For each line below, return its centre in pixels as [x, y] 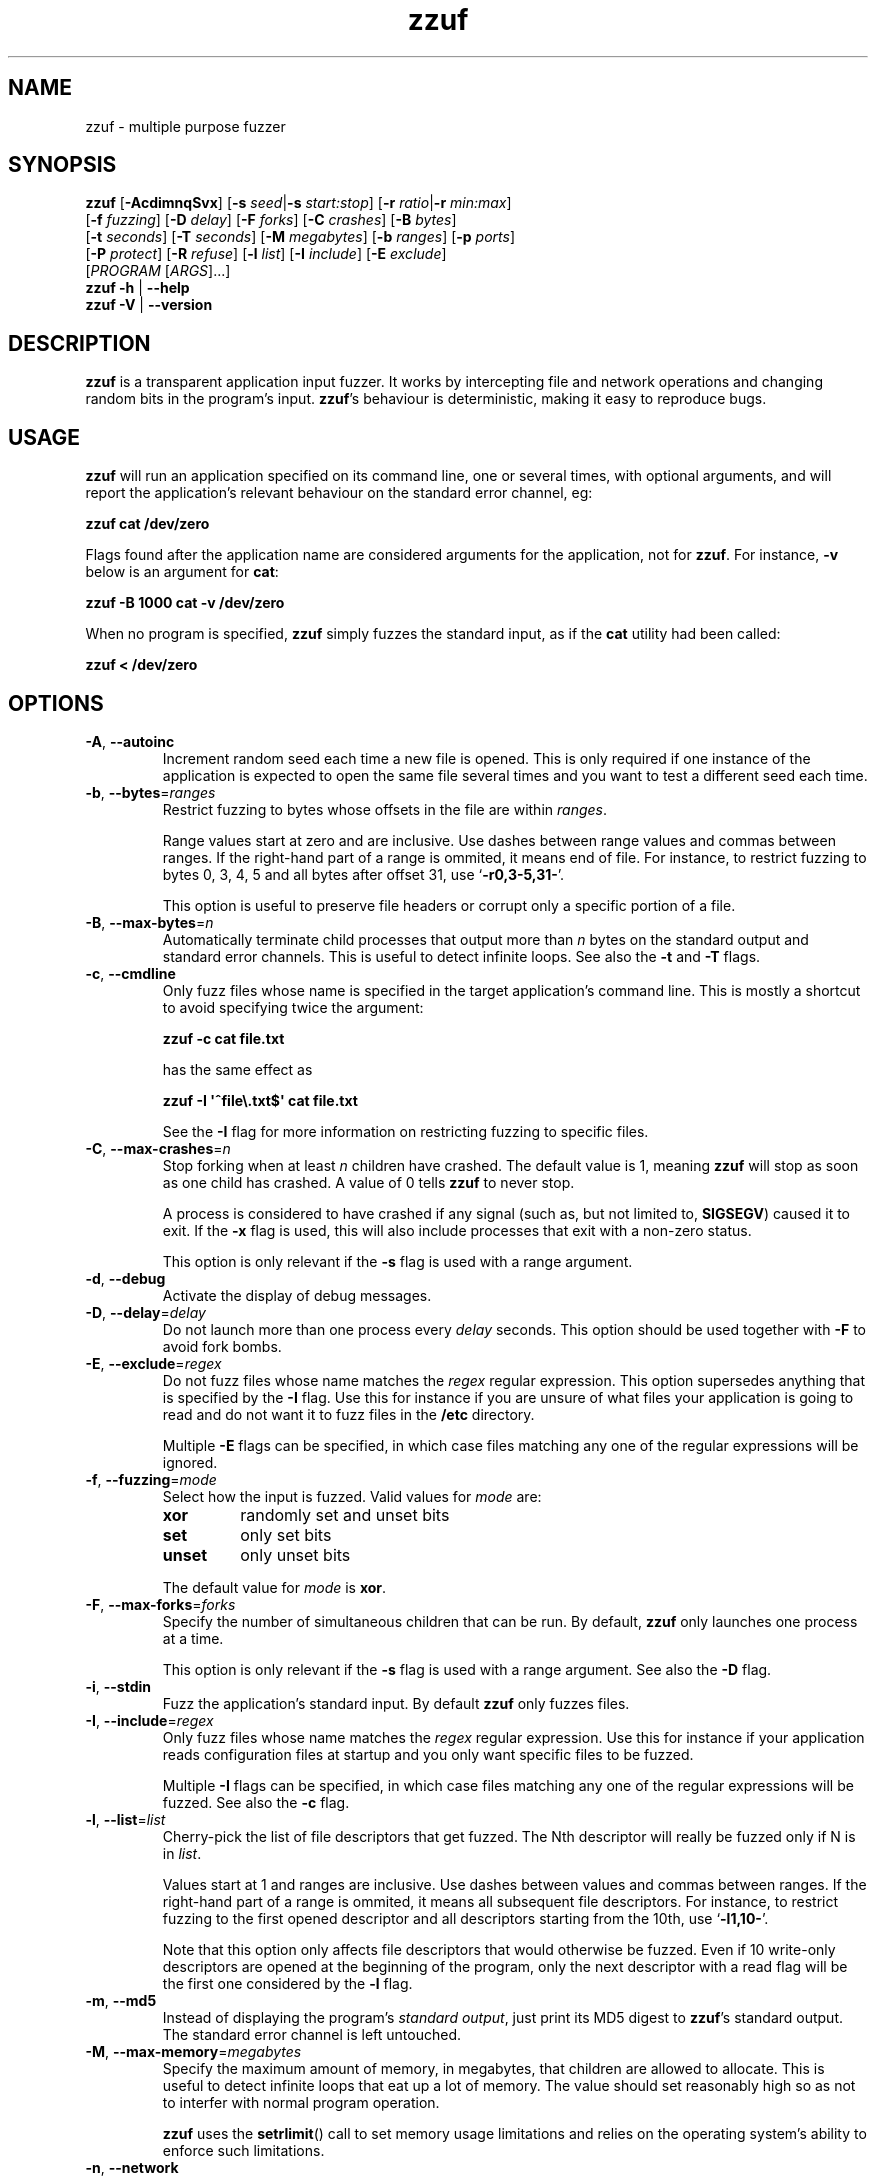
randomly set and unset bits [345, 1514]
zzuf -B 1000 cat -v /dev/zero [185, 603]
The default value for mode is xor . [274, 1587]
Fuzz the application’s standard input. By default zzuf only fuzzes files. [396, 1703]
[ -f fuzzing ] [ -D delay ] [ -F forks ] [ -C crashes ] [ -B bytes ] [271, 220]
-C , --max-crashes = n [158, 1148]
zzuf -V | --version [149, 305]
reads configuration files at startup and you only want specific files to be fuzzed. [428, 1754]
